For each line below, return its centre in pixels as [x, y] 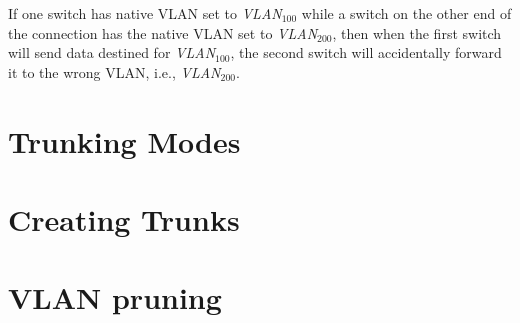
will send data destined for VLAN [112, 52]
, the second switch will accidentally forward [366, 52]
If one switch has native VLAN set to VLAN [145, 13]
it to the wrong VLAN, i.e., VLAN [114, 71]
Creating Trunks [124, 218]
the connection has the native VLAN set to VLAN [163, 32]
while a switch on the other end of [406, 13]
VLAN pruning [115, 297]
